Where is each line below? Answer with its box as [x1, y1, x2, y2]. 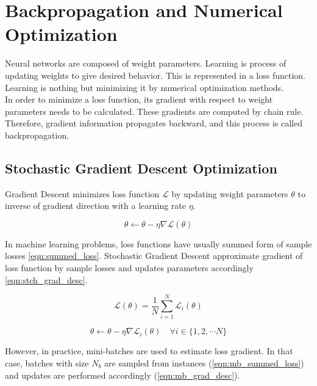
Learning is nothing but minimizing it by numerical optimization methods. [5, 81, 284, 93]
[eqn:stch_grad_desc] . [5, 273, 88, 286]
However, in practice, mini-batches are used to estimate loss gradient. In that [5, 344, 293, 357]
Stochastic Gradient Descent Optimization [5, 158, 277, 177]
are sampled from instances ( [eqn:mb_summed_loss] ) [104, 356, 304, 369]
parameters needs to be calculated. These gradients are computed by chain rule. [5, 104, 304, 117]
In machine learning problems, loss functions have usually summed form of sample [5, 237, 312, 250]
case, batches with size [5, 356, 89, 369]
